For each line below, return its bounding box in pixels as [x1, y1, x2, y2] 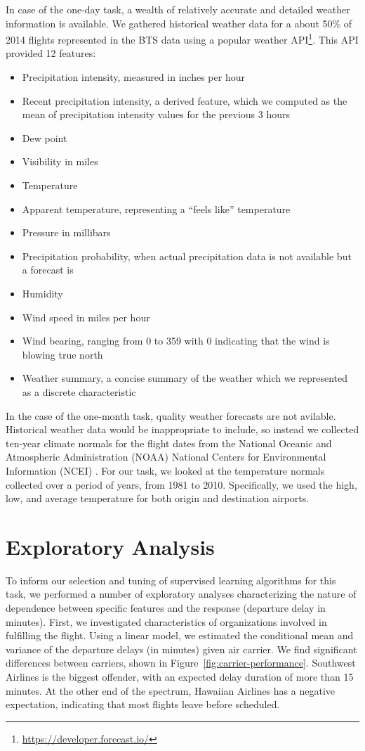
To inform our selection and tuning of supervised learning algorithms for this [6, 572, 336, 587]
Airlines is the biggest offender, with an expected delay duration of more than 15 [6, 669, 354, 683]
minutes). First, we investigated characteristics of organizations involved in [6, 614, 327, 629]
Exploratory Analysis [6, 532, 215, 560]
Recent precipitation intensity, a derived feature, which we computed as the [22, 93, 347, 108]
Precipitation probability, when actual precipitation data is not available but [22, 248, 352, 263]
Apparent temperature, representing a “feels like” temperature [22, 201, 291, 216]
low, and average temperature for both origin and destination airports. [6, 491, 310, 506]
